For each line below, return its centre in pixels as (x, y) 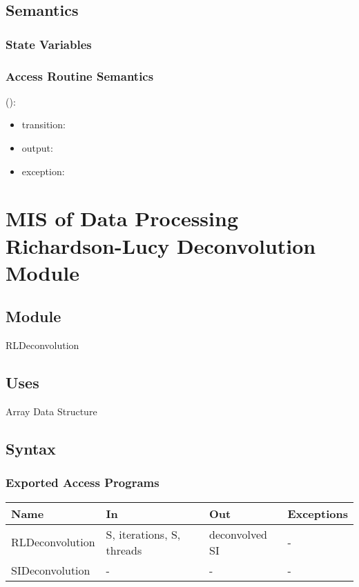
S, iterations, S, (143, 534)
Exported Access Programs (83, 482)
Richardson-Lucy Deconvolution (161, 245)
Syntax (31, 448)
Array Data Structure (51, 411)
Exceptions (318, 513)
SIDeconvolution (51, 570)
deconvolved (239, 534)
